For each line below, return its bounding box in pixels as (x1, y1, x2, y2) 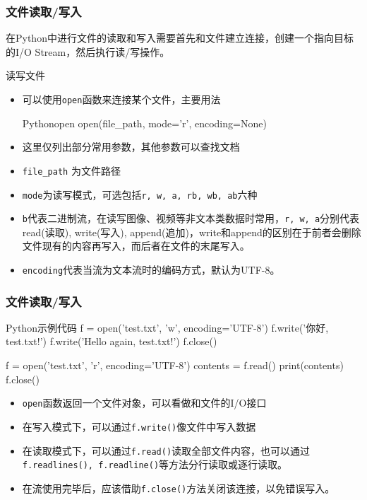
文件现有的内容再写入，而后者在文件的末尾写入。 (22, 238, 250, 253)
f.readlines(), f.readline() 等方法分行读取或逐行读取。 (22, 457, 288, 472)
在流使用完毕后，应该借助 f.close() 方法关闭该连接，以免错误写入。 (22, 480, 335, 495)
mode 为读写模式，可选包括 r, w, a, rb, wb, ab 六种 (22, 187, 258, 202)
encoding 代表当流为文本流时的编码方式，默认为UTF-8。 (22, 262, 280, 277)
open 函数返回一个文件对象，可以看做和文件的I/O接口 (22, 395, 267, 410)
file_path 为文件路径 (22, 163, 121, 178)
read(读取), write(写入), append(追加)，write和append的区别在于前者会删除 (22, 224, 361, 239)
